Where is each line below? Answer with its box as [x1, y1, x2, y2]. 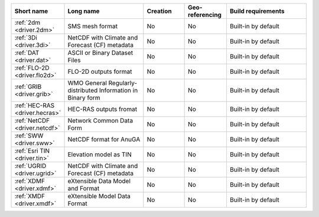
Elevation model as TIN [67, 150, 132, 159]
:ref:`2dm [14, 18, 41, 27]
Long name [67, 7, 100, 15]
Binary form [67, 94, 100, 101]
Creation [147, 7, 172, 15]
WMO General [67, 79, 108, 87]
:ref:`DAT [14, 49, 40, 57]
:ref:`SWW [14, 131, 44, 140]
